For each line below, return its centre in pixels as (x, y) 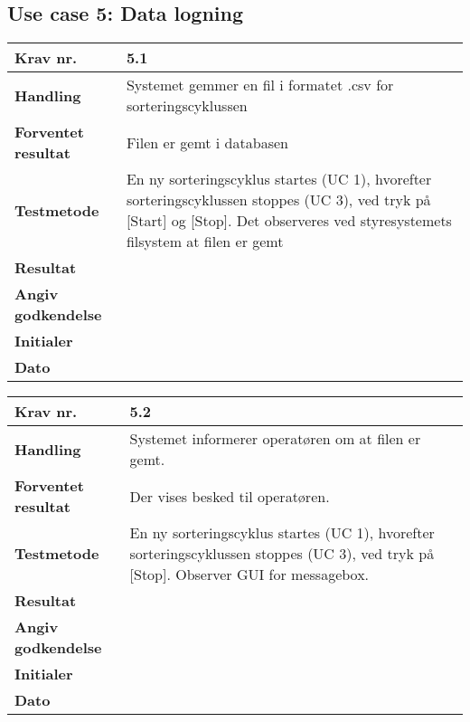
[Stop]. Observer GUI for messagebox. (249, 575)
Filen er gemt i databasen (207, 142)
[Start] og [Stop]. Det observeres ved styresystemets (289, 221)
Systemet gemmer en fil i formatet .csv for (260, 85)
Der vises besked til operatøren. (230, 496)
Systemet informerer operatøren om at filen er (275, 439)
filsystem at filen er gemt (205, 242)
